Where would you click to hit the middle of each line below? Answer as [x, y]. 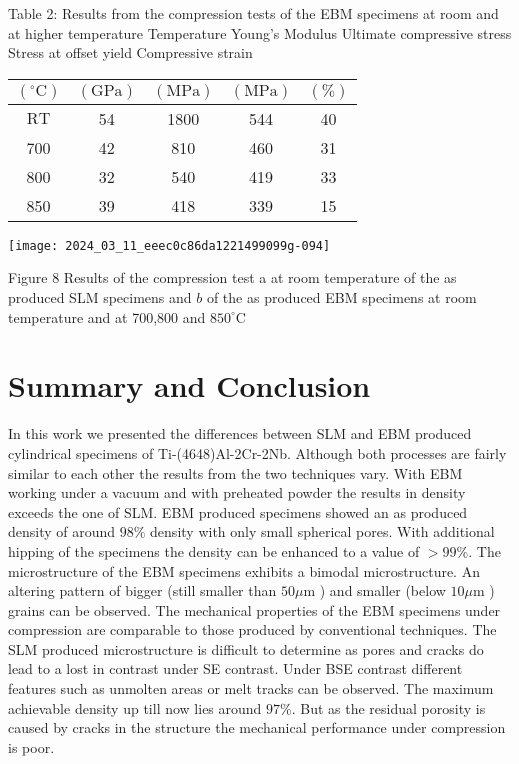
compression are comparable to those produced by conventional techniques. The [252, 629]
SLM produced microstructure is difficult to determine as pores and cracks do [246, 648]
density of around [62, 531]
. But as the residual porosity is [388, 707]
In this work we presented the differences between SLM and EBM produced [240, 433]
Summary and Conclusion [189, 385]
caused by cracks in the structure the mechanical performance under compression [257, 727]
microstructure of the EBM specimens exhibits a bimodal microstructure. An [244, 570]
